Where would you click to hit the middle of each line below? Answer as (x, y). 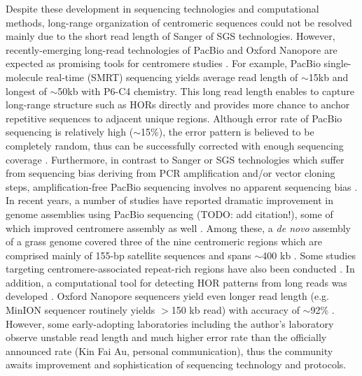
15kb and (328, 77)
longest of (26, 91)
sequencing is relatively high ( (70, 132)
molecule (24, 77)
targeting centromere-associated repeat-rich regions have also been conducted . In (180, 269)
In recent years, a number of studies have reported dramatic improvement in (169, 200)
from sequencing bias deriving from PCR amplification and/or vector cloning (170, 173)
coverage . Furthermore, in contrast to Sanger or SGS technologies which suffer (175, 159)
